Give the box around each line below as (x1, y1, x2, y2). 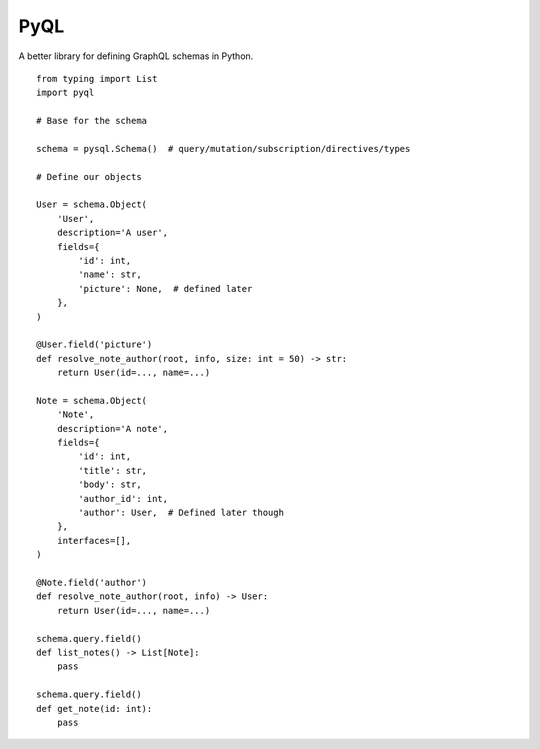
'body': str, (78, 479, 142, 490)
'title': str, (78, 465, 148, 476)
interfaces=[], (56, 535, 132, 546)
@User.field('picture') (36, 339, 153, 350)
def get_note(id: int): (36, 703, 153, 714)
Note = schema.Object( (36, 395, 148, 406)
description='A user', (56, 227, 169, 239)
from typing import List (36, 73, 158, 84)
